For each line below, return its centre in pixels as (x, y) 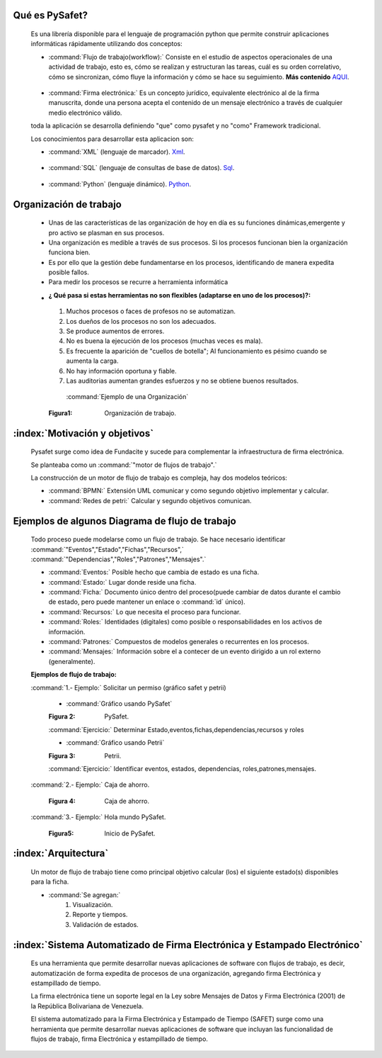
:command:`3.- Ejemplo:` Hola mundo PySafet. (98, 817)
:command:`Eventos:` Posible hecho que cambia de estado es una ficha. (154, 572)
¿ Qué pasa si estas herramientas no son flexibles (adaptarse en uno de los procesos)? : (180, 295)
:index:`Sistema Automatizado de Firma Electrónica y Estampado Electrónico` (188, 945)
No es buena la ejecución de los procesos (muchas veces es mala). (164, 341)
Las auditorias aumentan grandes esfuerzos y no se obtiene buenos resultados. (183, 381)
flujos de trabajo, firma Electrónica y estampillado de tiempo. (120, 1039)
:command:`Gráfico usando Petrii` (115, 743)
